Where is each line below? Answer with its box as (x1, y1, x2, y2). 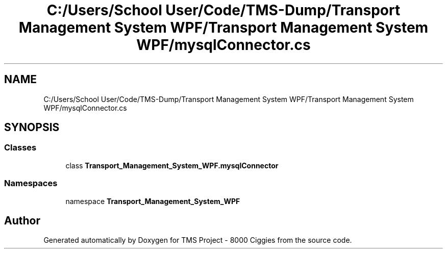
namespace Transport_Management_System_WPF (65, 196, 240, 206)
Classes (4, 142, 37, 153)
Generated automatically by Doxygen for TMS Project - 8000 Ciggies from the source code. (43, 236, 352, 245)
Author (4, 214, 40, 227)
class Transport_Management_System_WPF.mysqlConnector (65, 161, 279, 170)
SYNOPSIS (4, 121, 60, 134)
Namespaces (4, 178, 58, 189)
